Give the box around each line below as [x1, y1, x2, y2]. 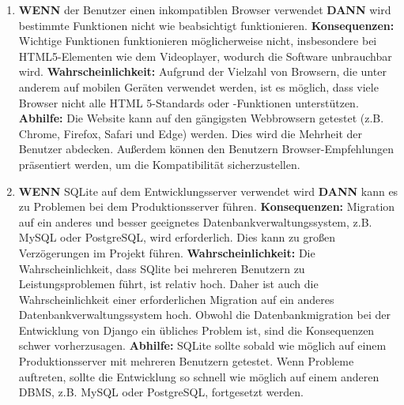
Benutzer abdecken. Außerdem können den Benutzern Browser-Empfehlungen [18, 141, 395, 157]
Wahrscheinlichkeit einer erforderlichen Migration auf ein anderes [18, 291, 334, 307]
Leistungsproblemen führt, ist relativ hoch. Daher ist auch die [18, 276, 319, 292]
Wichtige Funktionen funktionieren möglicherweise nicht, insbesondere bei [18, 32, 377, 49]
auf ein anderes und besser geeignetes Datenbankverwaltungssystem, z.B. [18, 213, 372, 230]
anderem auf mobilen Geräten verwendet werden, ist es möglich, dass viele [18, 78, 379, 95]
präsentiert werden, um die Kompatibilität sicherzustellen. [18, 156, 300, 172]
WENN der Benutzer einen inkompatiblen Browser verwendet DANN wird [18, 2, 391, 17]
